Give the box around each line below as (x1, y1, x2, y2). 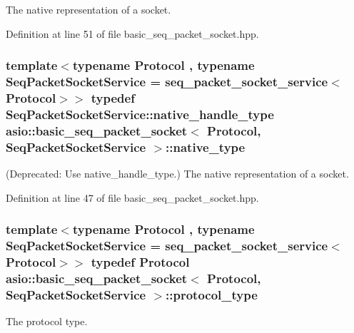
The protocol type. (6, 314, 88, 329)
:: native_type (166, 138, 246, 155)
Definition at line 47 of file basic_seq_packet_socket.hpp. (6, 190, 259, 205)
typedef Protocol (91, 252, 190, 270)
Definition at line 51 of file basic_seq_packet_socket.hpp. (6, 26, 259, 41)
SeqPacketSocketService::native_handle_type (6, 105, 274, 123)
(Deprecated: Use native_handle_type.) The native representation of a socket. (6, 166, 349, 181)
